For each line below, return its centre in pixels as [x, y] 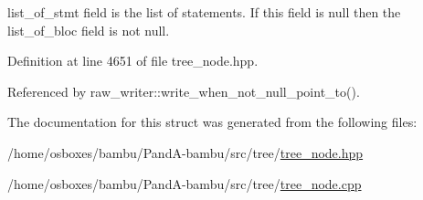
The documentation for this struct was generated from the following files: [212, 122]
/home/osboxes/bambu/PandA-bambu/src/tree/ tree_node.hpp [185, 152]
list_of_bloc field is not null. [89, 30]
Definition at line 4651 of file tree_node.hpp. [133, 61]
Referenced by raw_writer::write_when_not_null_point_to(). [184, 91]
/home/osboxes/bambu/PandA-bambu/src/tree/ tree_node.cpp [185, 183]
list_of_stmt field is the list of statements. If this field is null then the [204, 12]
